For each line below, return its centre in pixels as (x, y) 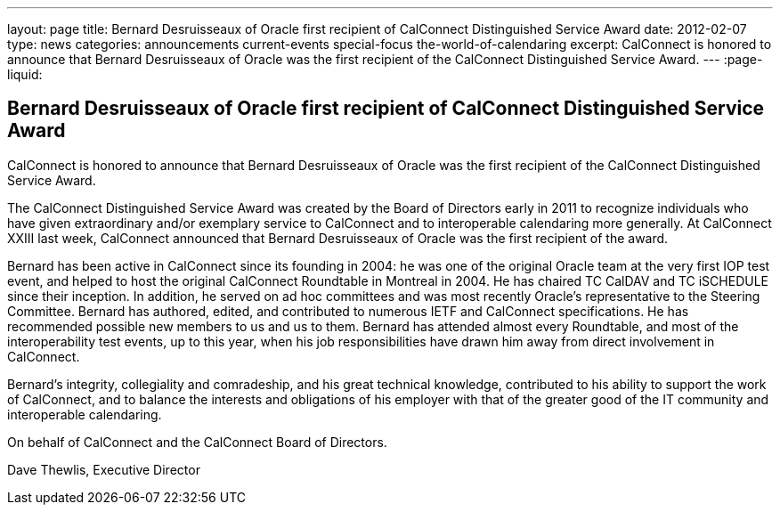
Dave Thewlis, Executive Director (104, 469)
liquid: (25, 74)
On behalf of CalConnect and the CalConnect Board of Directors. (197, 442)
